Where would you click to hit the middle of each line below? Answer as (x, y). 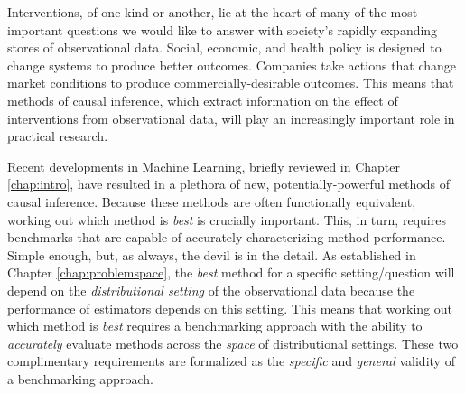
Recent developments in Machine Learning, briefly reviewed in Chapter (204, 166)
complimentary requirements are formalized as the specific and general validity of (231, 361)
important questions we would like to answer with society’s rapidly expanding (223, 29)
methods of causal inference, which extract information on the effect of (203, 100)
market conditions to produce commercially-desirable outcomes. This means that (231, 83)
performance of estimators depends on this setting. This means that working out (230, 308)
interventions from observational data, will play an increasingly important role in (231, 118)
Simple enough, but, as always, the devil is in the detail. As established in (212, 254)
